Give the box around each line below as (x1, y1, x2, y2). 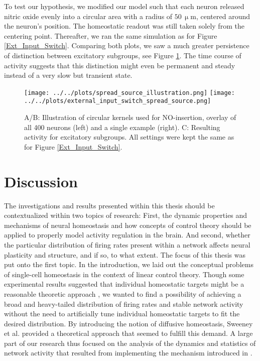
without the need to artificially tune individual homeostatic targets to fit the (4, 308, 240, 319)
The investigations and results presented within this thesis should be (4, 200, 215, 210)
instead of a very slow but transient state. (4, 70, 133, 80)
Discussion (4, 171, 78, 191)
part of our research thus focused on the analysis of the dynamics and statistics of (4, 337, 256, 348)
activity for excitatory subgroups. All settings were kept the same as (24, 132, 234, 142)
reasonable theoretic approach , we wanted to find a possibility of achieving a (4, 288, 241, 299)
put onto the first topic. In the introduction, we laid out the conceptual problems (4, 259, 253, 270)
